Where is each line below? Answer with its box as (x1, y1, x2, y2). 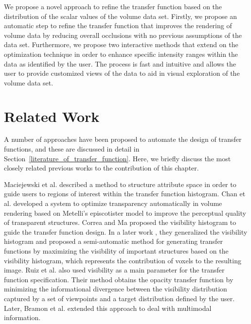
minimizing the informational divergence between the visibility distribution (4, 284, 227, 294)
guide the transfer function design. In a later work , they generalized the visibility (4, 226, 248, 237)
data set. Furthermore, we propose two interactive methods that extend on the (4, 39, 238, 50)
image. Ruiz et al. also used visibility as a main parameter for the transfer (4, 265, 225, 275)
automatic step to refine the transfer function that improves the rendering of (4, 20, 232, 31)
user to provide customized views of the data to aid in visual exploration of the (4, 68, 240, 78)
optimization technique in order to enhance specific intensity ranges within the (4, 49, 238, 59)
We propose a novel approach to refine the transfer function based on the (4, 1, 222, 11)
